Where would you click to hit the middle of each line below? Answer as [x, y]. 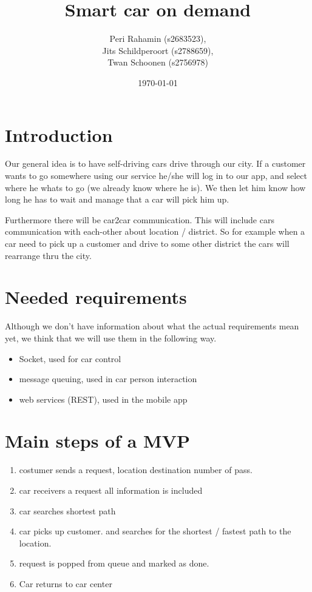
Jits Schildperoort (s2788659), [158, 50]
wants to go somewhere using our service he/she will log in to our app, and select [156, 176]
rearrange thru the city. [48, 255]
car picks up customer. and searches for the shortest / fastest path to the [155, 531]
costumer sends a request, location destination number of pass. [136, 470]
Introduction [59, 134]
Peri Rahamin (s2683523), [158, 39]
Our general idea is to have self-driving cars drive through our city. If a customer [155, 163]
